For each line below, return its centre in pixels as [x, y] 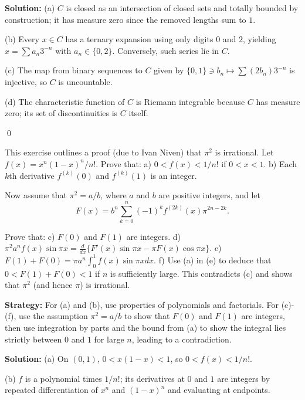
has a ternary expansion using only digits [139, 39]
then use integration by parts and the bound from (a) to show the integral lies [145, 327]
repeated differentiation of [51, 390]
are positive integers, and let [210, 195]
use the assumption [53, 316]
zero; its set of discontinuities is [61, 113]
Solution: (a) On [37, 359]
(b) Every [22, 39]
